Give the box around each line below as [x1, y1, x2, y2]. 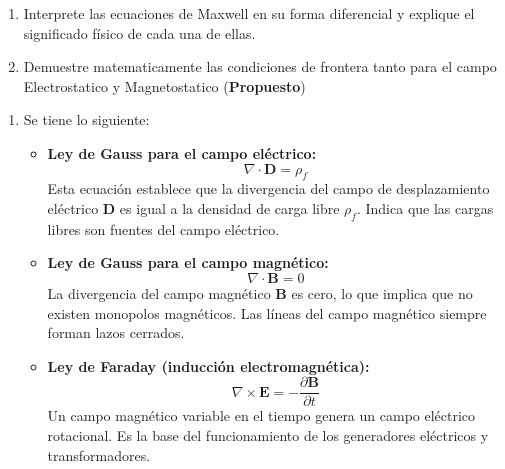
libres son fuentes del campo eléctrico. [47, 218, 280, 239]
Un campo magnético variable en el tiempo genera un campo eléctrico [47, 405, 476, 426]
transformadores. [47, 444, 151, 465]
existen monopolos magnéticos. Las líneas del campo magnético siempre [47, 302, 487, 323]
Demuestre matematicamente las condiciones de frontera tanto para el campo [23, 56, 497, 77]
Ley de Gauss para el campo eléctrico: [47, 142, 317, 163]
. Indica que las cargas [356, 197, 494, 218]
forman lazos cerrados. [47, 322, 185, 343]
